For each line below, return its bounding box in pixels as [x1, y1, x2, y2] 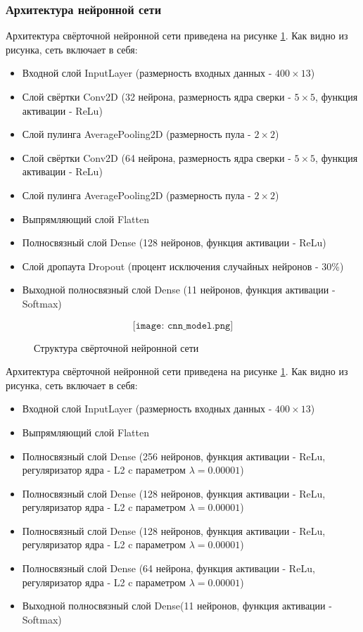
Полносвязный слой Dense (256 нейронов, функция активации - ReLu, [22, 448, 326, 463]
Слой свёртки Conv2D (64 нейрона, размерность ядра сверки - [22, 150, 291, 165]
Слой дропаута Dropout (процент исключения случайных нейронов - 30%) [22, 258, 344, 273]
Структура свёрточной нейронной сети [34, 340, 199, 355]
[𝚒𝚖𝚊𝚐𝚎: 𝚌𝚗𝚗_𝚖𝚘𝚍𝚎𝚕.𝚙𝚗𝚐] [132, 320, 234, 331]
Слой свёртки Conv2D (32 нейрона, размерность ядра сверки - [22, 89, 291, 103]
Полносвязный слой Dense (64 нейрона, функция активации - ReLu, [22, 561, 315, 576]
